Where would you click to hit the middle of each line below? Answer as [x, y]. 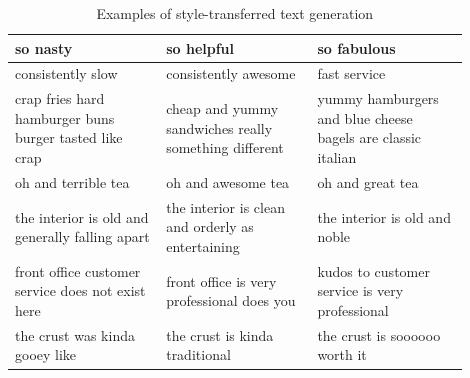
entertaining [203, 245]
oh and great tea [368, 181]
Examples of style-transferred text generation [235, 13]
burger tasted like [69, 137]
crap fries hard [60, 98]
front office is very [221, 280]
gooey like [46, 354]
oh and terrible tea [72, 181]
